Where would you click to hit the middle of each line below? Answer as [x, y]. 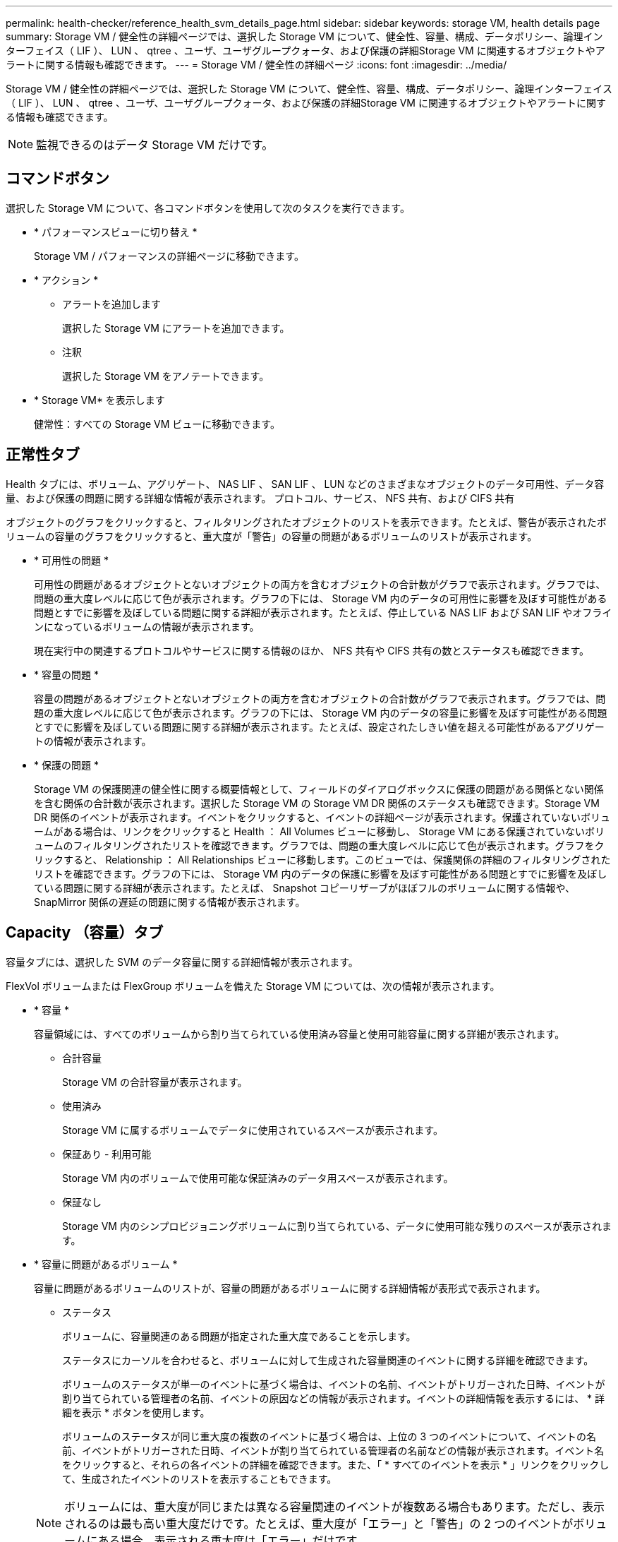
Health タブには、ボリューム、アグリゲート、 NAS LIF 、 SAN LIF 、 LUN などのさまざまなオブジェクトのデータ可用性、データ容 [305, 484]
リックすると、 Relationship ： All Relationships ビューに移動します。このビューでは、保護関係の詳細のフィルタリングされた [322, 859]
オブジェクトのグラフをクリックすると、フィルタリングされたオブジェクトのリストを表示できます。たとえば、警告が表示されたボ [306, 522]
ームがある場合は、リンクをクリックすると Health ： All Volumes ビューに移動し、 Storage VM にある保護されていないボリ [319, 831]
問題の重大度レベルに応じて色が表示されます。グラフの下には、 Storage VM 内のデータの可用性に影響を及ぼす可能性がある [321, 598]
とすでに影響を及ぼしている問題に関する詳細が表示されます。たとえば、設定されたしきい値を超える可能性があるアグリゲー [319, 727]
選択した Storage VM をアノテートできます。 [166, 376]
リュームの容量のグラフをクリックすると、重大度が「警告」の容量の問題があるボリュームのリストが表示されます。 [272, 536]
